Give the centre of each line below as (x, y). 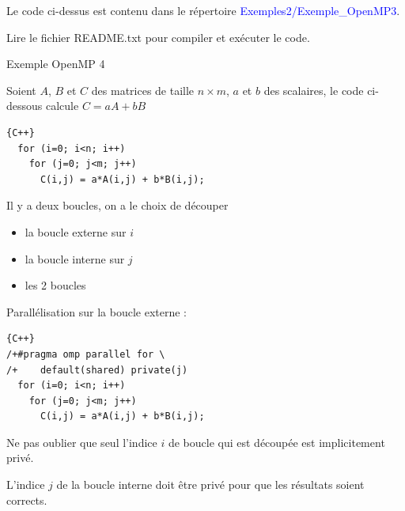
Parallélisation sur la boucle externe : (97, 311)
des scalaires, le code (314, 90)
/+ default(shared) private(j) (97, 370)
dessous (25, 106)
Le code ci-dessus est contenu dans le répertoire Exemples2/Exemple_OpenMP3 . (203, 10)
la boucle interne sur (75, 258)
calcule (62, 106)
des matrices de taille (143, 90)
